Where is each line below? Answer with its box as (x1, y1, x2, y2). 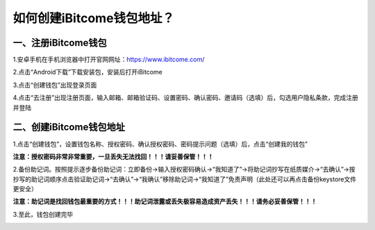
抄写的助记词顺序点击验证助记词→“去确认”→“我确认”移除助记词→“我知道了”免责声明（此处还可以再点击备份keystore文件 (12, 174, 357, 183)
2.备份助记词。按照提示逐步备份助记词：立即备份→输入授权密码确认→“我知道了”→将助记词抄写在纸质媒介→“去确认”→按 (12, 165, 356, 174)
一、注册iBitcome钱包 (12, 37, 107, 49)
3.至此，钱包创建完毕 (12, 210, 74, 218)
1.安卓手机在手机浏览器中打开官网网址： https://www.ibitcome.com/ (12, 56, 205, 64)
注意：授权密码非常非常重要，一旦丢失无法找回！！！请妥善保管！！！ (12, 152, 214, 161)
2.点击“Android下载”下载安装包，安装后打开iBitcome (12, 68, 163, 76)
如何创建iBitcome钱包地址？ (12, 10, 175, 26)
